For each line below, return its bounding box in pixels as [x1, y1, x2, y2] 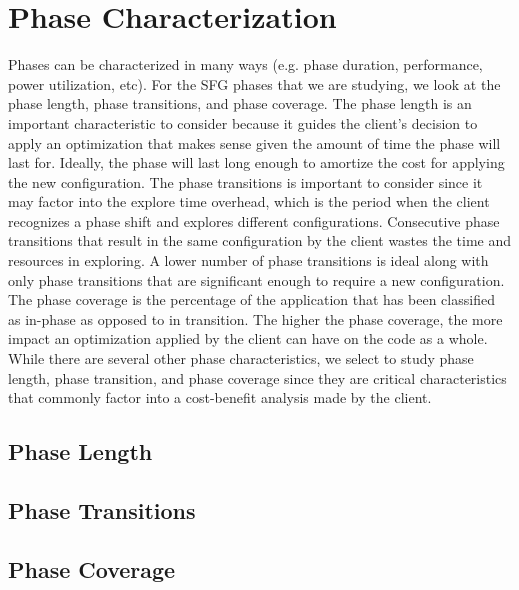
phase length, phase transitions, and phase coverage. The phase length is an [8, 93, 472, 114]
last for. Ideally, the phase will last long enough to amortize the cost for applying [8, 152, 505, 173]
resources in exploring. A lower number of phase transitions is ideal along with [8, 250, 489, 271]
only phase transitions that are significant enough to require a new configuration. [8, 269, 505, 290]
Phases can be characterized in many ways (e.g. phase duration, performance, [8, 54, 483, 75]
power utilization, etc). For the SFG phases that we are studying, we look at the [8, 73, 501, 94]
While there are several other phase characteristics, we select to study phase [8, 348, 474, 369]
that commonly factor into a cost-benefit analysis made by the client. [8, 387, 432, 408]
